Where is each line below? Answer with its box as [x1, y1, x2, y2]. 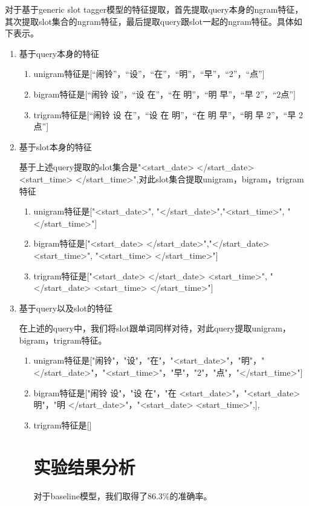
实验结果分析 [33, 454, 135, 479]
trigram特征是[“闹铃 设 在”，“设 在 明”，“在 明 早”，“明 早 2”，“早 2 [33, 108, 303, 121]
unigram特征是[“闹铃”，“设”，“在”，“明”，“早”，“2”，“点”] [33, 67, 265, 80]
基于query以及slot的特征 [19, 301, 112, 314]
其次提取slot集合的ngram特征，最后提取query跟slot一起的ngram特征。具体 [5, 15, 294, 27]
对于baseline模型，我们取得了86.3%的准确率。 [33, 489, 212, 502]
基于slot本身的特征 [19, 140, 92, 153]
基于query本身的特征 [19, 47, 100, 59]
